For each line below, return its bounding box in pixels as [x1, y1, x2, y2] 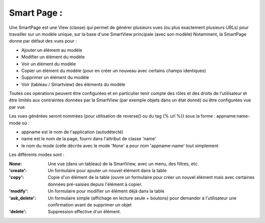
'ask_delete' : [9, 195, 36, 201]
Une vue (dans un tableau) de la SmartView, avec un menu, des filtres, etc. [48, 161, 199, 167]
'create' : [9, 167, 27, 173]
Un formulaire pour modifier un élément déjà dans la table [48, 188, 164, 194]
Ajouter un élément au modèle [21, 47, 82, 53]
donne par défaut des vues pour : [9, 38, 77, 44]
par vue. [9, 104, 26, 110]
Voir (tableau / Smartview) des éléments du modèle [21, 81, 125, 87]
